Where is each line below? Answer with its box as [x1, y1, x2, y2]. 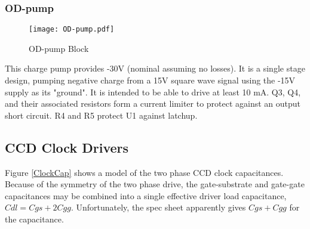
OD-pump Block [29, 42, 89, 54]
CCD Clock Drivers [5, 138, 129, 156]
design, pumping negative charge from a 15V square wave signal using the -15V [5, 74, 296, 86]
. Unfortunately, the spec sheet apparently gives [70, 201, 246, 213]
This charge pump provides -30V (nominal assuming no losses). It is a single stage [5, 62, 305, 75]
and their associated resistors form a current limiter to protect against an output [5, 97, 301, 110]
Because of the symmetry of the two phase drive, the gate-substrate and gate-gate [5, 178, 305, 190]
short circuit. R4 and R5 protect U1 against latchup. [5, 109, 198, 121]
